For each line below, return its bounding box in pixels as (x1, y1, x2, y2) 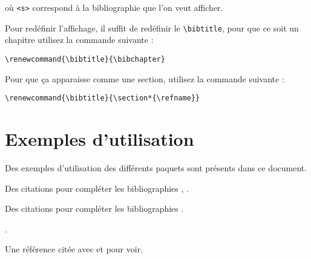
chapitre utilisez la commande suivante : (5, 33, 154, 46)
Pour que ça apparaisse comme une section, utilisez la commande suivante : (5, 72, 284, 85)
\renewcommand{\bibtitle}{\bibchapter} (5, 54, 165, 64)
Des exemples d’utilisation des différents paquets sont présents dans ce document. (5, 161, 307, 174)
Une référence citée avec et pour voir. (5, 243, 143, 255)
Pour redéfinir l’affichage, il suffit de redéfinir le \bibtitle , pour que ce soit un (5, 21, 299, 34)
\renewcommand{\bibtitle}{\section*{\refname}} (5, 94, 200, 103)
